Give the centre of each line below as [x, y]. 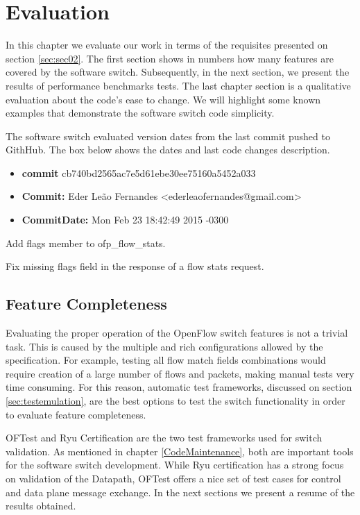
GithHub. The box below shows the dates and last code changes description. [168, 150]
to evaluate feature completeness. [76, 414]
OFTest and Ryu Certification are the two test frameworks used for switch [164, 438]
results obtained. [41, 506]
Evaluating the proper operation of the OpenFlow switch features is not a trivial [177, 333]
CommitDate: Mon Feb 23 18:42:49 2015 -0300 [125, 220]
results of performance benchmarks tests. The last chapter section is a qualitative [178, 85]
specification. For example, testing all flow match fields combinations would [166, 360]
